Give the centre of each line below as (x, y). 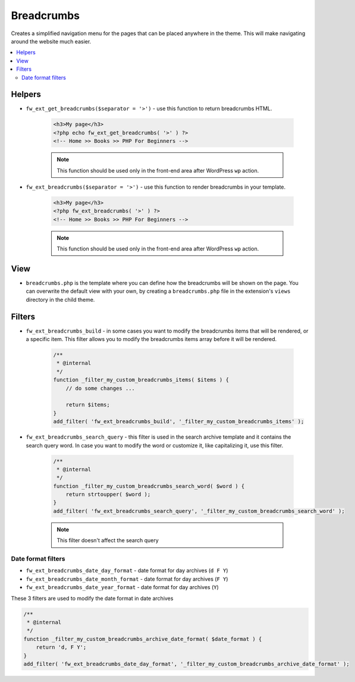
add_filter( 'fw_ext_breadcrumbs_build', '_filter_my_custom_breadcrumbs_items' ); (179, 422)
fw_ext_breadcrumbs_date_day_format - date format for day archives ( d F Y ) (127, 571)
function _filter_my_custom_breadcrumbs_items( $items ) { (141, 380)
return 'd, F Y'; (61, 647)
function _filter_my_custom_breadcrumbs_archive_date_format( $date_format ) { (143, 639)
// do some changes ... (100, 388)
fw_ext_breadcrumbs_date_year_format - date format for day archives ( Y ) (122, 587)
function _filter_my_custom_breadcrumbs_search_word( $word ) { (149, 486)
